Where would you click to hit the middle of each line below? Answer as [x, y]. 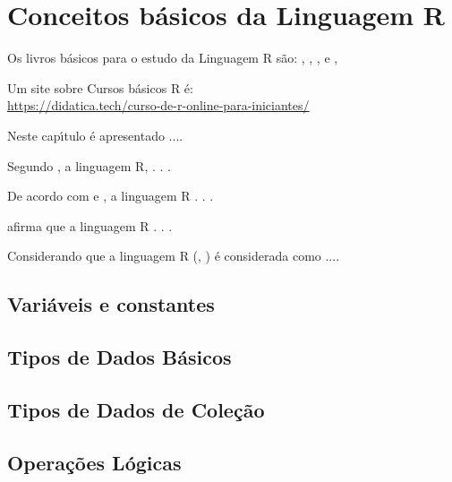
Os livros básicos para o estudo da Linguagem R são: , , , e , [173, 58]
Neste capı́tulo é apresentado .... [95, 135]
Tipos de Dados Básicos [119, 357]
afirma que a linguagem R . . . [90, 225]
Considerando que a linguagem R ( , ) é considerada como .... [174, 256]
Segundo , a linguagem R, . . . [89, 165]
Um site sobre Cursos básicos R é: [100, 87]
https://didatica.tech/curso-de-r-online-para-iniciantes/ [158, 105]
